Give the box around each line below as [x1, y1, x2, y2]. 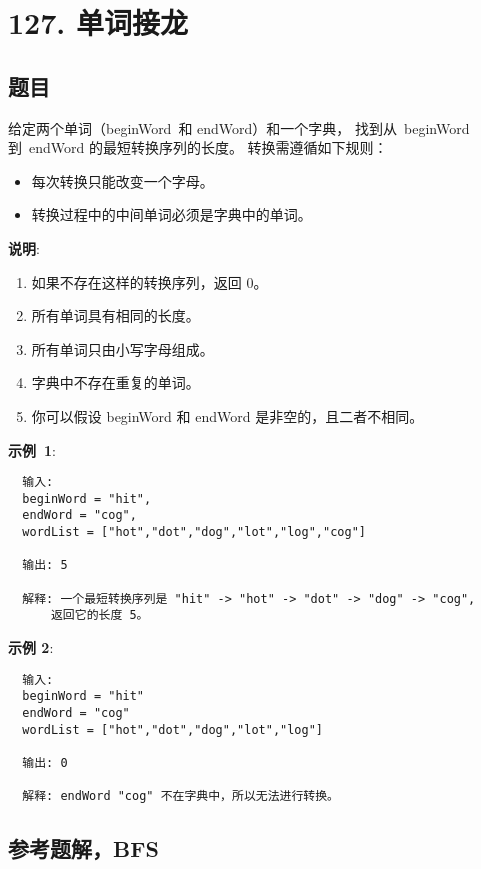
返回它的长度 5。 [50, 608, 149, 623]
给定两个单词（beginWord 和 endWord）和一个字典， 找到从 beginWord [8, 117, 470, 138]
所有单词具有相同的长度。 [31, 305, 200, 326]
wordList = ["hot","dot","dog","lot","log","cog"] [22, 525, 366, 540]
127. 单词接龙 [8, 2, 188, 43]
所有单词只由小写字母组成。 [31, 338, 214, 359]
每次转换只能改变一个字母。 [31, 170, 214, 191]
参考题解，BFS [8, 833, 159, 864]
